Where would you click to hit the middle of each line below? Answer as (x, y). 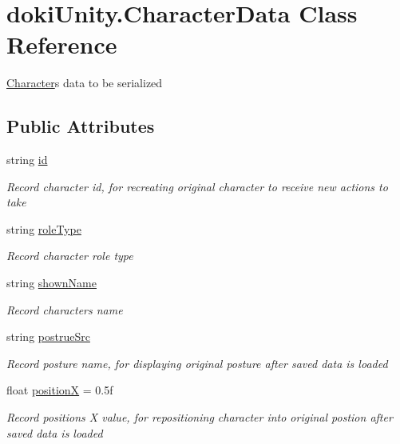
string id (27, 160)
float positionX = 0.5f (60, 390)
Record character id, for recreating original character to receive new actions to (197, 186)
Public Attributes (81, 126)
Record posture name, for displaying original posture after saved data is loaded (197, 363)
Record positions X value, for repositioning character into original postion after (200, 417)
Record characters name (65, 309)
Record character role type (70, 256)
